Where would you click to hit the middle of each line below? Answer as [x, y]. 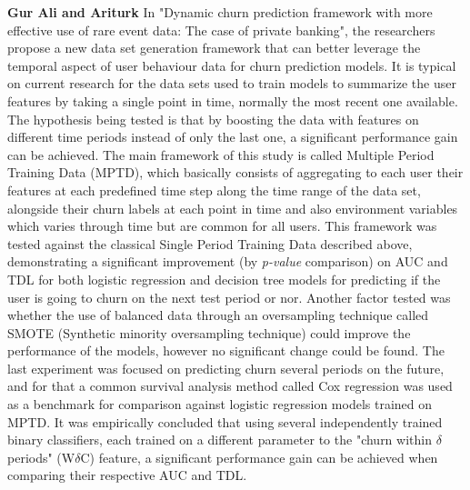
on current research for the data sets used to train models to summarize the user [232, 83]
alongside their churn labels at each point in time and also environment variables [233, 208]
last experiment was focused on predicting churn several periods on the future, [226, 368]
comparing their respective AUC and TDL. [127, 475]
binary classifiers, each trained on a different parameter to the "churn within [220, 440]
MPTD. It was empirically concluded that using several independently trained [225, 421]
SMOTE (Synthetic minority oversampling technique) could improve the [209, 332]
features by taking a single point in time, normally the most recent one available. [233, 100]
